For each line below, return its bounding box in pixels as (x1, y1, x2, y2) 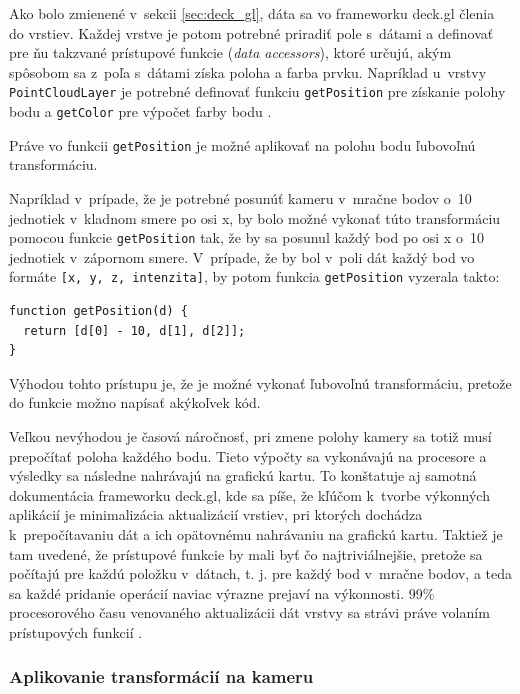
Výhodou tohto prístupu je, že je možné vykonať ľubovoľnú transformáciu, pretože (9, 372, 512, 393)
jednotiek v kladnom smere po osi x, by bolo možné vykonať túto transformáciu (9, 207, 501, 228)
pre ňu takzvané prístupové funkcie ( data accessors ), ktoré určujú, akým (9, 42, 452, 63)
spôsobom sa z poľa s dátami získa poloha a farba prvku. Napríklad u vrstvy (9, 61, 487, 82)
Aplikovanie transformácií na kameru (9, 664, 314, 689)
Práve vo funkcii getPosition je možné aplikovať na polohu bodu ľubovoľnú (9, 134, 476, 155)
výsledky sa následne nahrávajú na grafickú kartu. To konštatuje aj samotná (9, 465, 477, 486)
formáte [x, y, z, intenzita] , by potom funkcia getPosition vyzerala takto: (9, 266, 500, 287)
